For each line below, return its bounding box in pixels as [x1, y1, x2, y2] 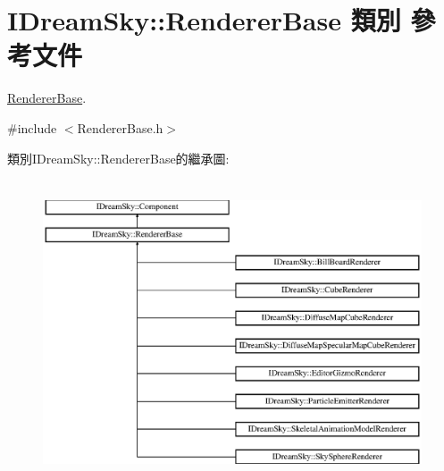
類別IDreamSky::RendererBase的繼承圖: [7, 148, 230, 167]
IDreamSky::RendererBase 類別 [7, 2, 401, 38]
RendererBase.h [77, 118, 163, 137]
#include [7, 118, 57, 137]
